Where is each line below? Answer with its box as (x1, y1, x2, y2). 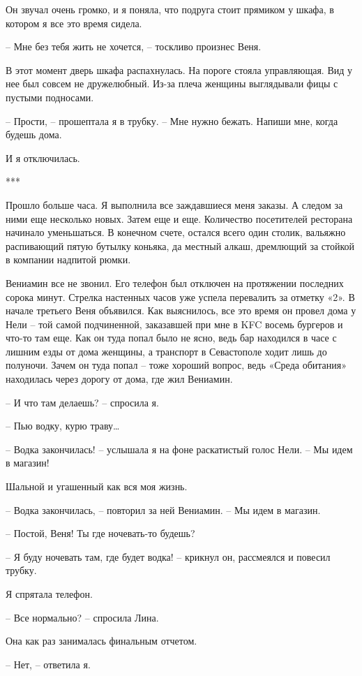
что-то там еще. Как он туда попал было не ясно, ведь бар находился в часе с (6, 330, 337, 345)
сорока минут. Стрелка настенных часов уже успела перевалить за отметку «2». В (6, 289, 355, 304)
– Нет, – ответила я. (6, 656, 91, 671)
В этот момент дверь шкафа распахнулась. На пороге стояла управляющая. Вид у (6, 62, 352, 77)
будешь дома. (6, 127, 62, 142)
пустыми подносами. (6, 89, 94, 104)
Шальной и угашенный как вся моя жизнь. (6, 479, 188, 494)
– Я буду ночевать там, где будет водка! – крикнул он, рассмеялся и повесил (6, 549, 331, 564)
